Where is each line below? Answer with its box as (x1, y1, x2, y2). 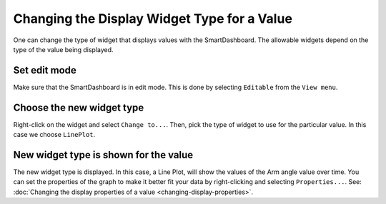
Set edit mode (13, 64, 76, 76)
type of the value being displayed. (13, 45, 114, 53)
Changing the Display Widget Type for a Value (13, 11, 293, 26)
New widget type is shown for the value (13, 148, 194, 160)
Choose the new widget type (13, 101, 144, 113)
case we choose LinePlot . (13, 131, 96, 139)
